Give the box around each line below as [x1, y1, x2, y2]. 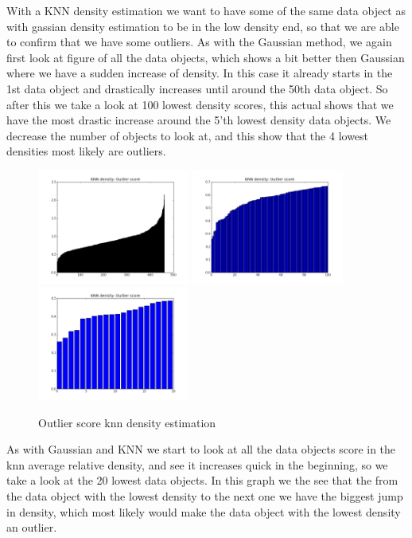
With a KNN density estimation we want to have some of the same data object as [6, 2, 406, 18]
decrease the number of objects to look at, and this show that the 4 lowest [6, 127, 369, 143]
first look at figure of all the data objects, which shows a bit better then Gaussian [6, 49, 405, 65]
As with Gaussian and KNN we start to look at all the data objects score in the [6, 441, 396, 457]
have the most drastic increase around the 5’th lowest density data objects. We [6, 112, 391, 128]
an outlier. [6, 519, 57, 536]
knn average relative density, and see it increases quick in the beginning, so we [6, 456, 388, 473]
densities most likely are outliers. [6, 143, 166, 159]
